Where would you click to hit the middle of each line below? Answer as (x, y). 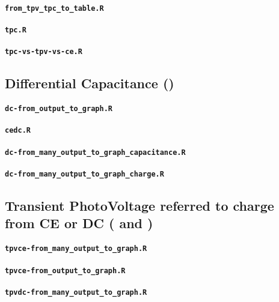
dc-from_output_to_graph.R (59, 109)
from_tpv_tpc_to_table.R (54, 8)
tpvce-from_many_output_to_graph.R (76, 249)
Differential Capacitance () (90, 83)
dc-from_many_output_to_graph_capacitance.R (95, 152)
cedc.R (18, 131)
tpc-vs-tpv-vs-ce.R (44, 52)
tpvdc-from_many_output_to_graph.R (76, 292)
